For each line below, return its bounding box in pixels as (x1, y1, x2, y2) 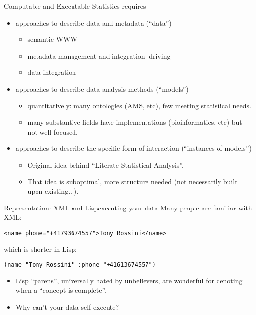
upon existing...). (27, 186, 79, 196)
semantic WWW (27, 34, 77, 44)
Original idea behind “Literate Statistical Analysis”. (27, 159, 183, 170)
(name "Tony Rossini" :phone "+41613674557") (4, 261, 156, 269)
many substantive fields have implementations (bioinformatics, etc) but (27, 117, 242, 127)
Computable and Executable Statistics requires (4, 1, 146, 11)
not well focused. (27, 126, 78, 137)
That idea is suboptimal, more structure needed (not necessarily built (27, 176, 238, 186)
